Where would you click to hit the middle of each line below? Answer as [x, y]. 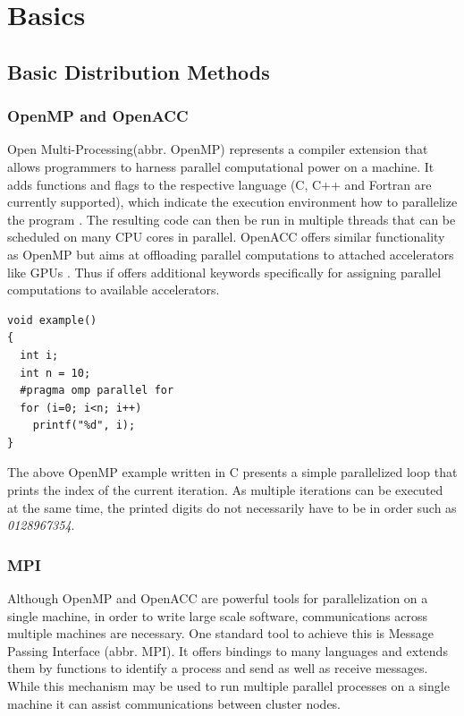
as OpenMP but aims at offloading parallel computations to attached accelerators [231, 254]
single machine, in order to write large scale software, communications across [218, 615]
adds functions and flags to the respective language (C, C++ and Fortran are [219, 184]
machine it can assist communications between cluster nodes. [174, 703]
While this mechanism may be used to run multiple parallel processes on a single [228, 686]
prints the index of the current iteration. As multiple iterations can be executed [225, 490]
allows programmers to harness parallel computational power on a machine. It [221, 166]
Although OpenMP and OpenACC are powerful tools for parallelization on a [218, 598]
